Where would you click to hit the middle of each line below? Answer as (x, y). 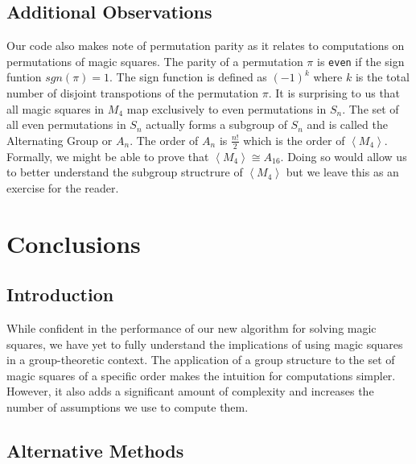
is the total (382, 77)
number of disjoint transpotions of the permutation (133, 93)
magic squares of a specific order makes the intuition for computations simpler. (201, 375)
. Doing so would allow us (344, 156)
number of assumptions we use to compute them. (128, 406)
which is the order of (294, 140)
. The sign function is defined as (188, 77)
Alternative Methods (95, 450)
